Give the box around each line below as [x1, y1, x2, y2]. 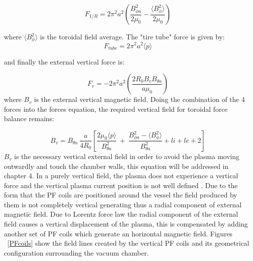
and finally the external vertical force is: [4, 56, 125, 66]
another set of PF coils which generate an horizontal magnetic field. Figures [4, 228, 233, 238]
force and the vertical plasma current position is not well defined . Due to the [4, 180, 238, 190]
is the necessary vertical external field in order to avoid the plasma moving [14, 151, 240, 161]
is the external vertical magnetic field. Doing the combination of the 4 [34, 94, 245, 104]
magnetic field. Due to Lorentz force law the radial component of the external [4, 209, 238, 219]
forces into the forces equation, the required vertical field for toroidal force [4, 103, 228, 114]
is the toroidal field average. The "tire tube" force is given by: [40, 32, 225, 41]
